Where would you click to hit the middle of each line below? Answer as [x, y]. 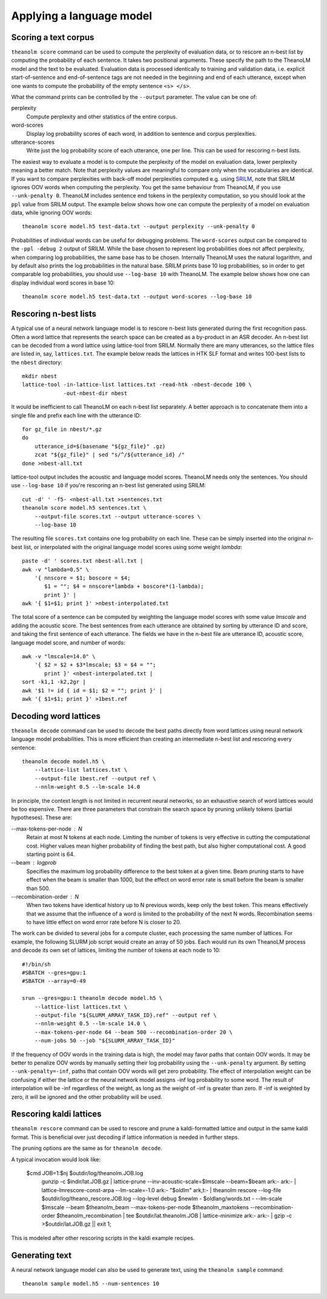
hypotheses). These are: [42, 818]
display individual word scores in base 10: [63, 283]
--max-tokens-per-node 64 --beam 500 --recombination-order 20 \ [134, 1032]
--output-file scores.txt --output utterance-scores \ [117, 516]
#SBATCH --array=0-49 [54, 981]
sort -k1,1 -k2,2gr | [54, 682]
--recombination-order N [45, 896]
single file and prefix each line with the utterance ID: [76, 415]
